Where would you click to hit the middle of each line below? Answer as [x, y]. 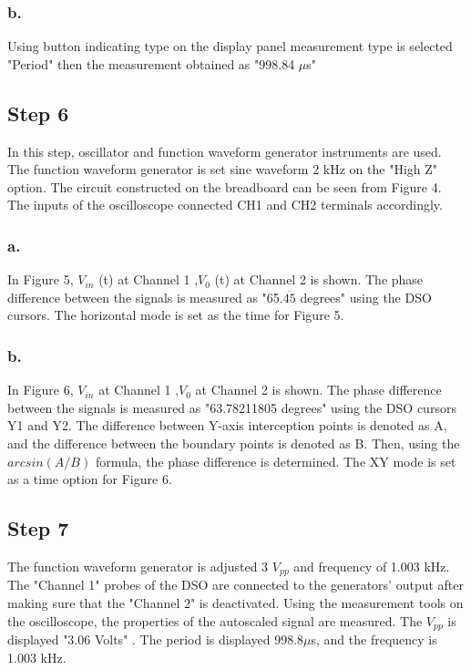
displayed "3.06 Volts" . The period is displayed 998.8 [156, 639]
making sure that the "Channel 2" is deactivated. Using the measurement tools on [235, 603]
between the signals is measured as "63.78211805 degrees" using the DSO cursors [232, 407]
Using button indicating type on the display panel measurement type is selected [230, 46]
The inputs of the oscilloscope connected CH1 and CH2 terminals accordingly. [225, 205]
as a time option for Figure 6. [90, 479]
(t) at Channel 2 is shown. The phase [319, 279]
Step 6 [38, 113]
